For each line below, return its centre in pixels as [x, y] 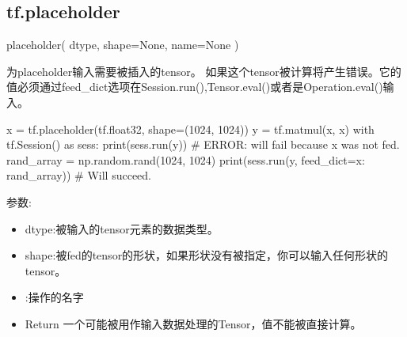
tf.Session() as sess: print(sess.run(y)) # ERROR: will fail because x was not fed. [203, 144]
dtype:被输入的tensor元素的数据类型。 [122, 228]
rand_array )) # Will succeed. [79, 175]
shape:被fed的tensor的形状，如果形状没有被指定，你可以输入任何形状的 [207, 255]
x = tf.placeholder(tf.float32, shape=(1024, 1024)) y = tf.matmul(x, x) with [190, 129]
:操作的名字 [54, 297]
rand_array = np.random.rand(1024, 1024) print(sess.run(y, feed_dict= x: [186, 159]
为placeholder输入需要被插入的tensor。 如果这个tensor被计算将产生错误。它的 [204, 71]
